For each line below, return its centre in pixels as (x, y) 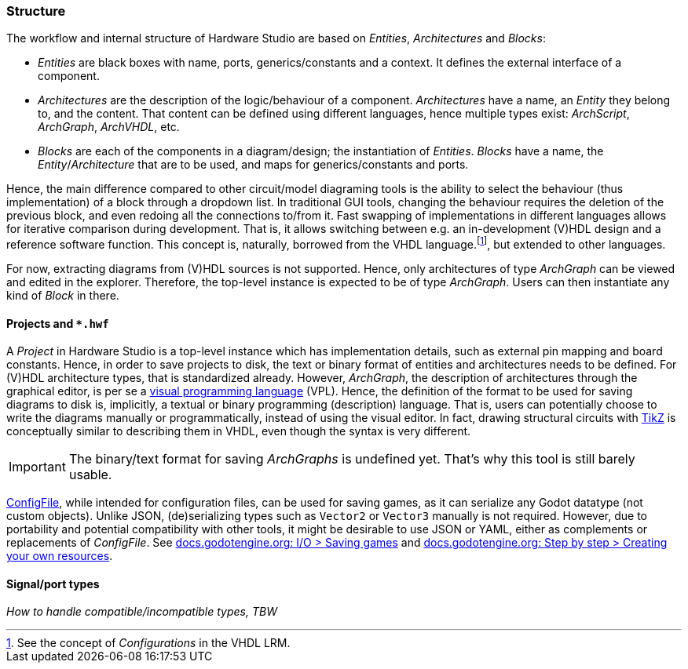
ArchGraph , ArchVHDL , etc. (109, 127)
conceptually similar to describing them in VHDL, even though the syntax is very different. (239, 431)
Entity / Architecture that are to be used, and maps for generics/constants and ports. (253, 165)
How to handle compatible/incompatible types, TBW (142, 612)
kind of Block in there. (63, 296)
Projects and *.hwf (58, 323)
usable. (90, 475)
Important (37, 467)
